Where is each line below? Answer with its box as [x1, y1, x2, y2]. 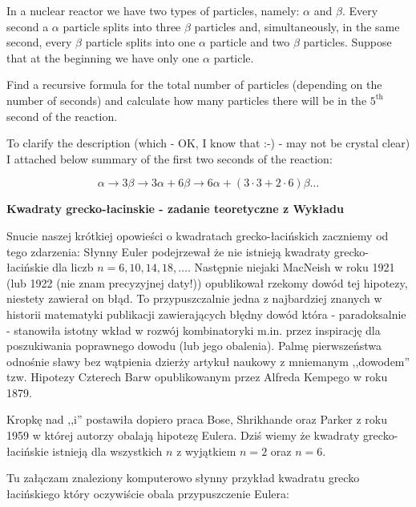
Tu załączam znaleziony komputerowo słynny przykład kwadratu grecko [6, 469, 360, 486]
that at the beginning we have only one [6, 49, 200, 66]
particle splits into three [63, 18, 181, 34]
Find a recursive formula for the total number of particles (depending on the [6, 76, 382, 93]
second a [6, 18, 49, 34]
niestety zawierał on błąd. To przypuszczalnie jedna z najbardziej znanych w [6, 290, 382, 307]
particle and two [209, 34, 290, 50]
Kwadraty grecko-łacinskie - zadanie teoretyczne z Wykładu [6, 200, 344, 217]
